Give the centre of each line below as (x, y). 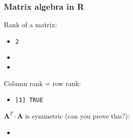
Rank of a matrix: (30, 25)
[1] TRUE (29, 100)
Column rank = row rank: (43, 83)
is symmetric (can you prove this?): (78, 115)
